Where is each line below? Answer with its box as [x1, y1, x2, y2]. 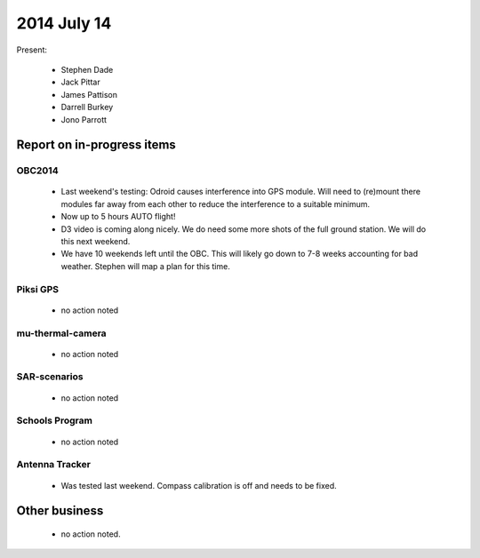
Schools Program [16, 414, 93, 426]
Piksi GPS [16, 283, 60, 295]
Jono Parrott [60, 114, 107, 124]
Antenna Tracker [16, 458, 91, 471]
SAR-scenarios [16, 371, 84, 383]
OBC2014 [16, 164, 59, 177]
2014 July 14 [16, 13, 112, 33]
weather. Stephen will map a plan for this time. [60, 260, 230, 271]
